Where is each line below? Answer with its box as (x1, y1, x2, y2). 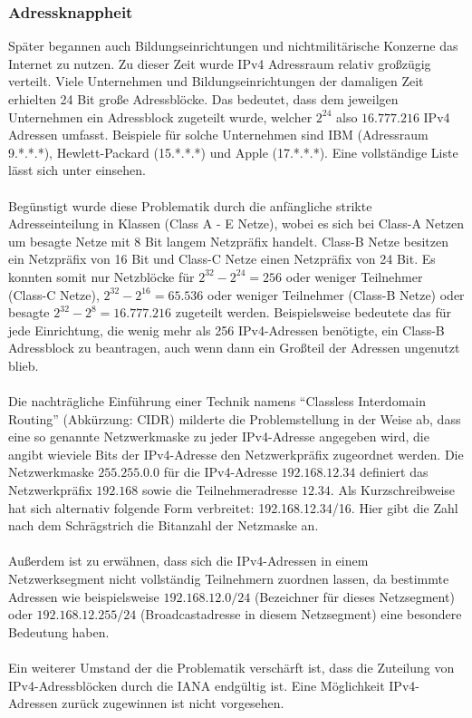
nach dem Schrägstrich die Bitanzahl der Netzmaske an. (8, 516, 319, 535)
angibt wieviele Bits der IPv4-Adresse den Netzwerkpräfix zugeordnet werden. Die (8, 444, 464, 463)
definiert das (359, 462, 429, 481)
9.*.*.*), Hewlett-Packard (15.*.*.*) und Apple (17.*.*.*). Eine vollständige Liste (8, 142, 458, 161)
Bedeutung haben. (8, 622, 110, 641)
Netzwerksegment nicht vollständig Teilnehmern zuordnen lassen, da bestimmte (8, 569, 449, 588)
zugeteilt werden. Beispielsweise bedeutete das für (175, 303, 452, 322)
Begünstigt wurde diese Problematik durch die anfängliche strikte (8, 196, 372, 215)
